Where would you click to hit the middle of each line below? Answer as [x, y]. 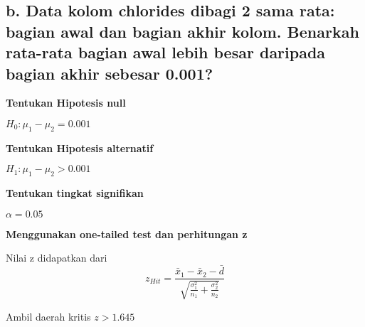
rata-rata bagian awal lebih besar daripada [166, 52]
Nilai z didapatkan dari [57, 258]
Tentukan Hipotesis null [66, 103]
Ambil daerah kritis [48, 316]
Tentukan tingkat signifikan [75, 193]
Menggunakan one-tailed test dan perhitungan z [127, 234]
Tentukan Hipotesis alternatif [80, 148]
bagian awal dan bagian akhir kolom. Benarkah [182, 31]
